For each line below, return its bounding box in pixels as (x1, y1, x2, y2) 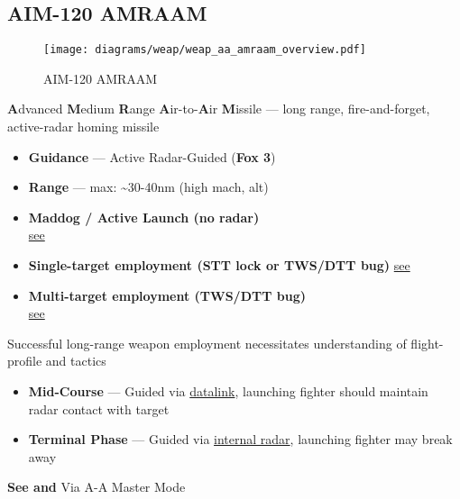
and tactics (45, 351, 106, 370)
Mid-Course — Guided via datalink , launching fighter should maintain (28, 381, 428, 400)
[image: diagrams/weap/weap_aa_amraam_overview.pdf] (43, 43, 366, 57)
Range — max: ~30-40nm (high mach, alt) (28, 177, 269, 196)
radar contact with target (28, 399, 170, 418)
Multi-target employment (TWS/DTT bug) (28, 286, 306, 304)
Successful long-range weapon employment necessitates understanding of (7, 333, 407, 352)
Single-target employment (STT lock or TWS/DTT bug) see (28, 256, 410, 275)
